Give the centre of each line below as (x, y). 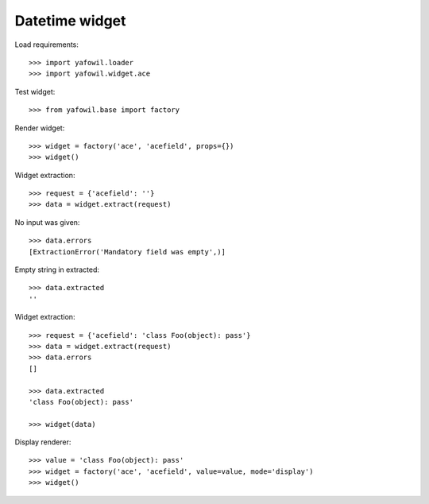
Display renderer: (43, 442)
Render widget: (40, 128)
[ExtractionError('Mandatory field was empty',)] (128, 252)
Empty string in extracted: (57, 269)
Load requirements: (47, 45)
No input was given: (47, 222)
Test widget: (35, 91)
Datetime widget (70, 21)
